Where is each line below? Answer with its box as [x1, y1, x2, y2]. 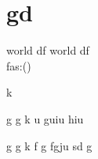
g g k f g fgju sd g [6, 137, 93, 153]
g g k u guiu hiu [6, 110, 84, 127]
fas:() [6, 57, 31, 74]
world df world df [6, 42, 89, 59]
